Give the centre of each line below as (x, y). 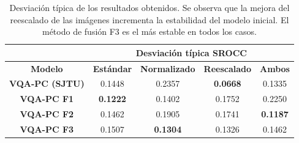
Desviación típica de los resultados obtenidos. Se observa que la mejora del (149, 7)
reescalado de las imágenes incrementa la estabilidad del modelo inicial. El (149, 19)
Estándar (112, 68)
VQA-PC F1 (47, 99)
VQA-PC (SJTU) (47, 83)
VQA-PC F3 (47, 129)
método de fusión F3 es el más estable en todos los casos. (149, 31)
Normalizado (168, 68)
